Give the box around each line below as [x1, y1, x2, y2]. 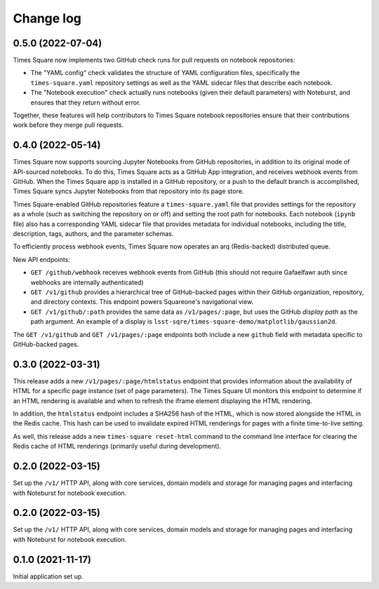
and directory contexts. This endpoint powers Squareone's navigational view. [30, 298, 254, 306]
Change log [13, 11, 82, 26]
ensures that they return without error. [30, 98, 141, 107]
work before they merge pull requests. [13, 121, 124, 129]
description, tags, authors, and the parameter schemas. [13, 230, 174, 238]
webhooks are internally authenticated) [30, 278, 144, 286]
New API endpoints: [13, 255, 70, 263]
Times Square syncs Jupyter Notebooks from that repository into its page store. [13, 187, 244, 196]
